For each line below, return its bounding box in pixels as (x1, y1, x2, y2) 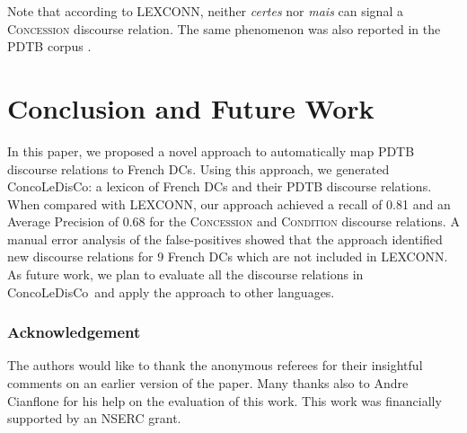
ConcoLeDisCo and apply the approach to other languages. (7, 282, 335, 301)
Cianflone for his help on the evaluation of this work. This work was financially (7, 391, 442, 410)
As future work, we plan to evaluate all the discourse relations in (7, 265, 364, 284)
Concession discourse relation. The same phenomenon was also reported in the (7, 19, 441, 38)
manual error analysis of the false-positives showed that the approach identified (7, 229, 443, 248)
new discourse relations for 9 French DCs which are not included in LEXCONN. (7, 247, 448, 266)
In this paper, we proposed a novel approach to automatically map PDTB (7, 141, 415, 160)
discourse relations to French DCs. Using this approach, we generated (7, 159, 390, 178)
